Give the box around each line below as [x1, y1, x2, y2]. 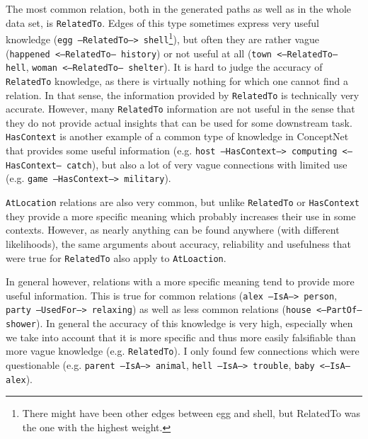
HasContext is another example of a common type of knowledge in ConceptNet [6, 129, 349, 144]
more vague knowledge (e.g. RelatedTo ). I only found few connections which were [6, 343, 360, 358]
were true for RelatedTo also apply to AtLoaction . [6, 250, 226, 265]
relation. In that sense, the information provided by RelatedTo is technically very [6, 87, 360, 102]
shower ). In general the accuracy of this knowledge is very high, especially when [6, 316, 353, 331]
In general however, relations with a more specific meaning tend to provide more [6, 274, 355, 289]
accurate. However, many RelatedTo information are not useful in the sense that [6, 101, 355, 116]
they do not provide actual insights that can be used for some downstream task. [6, 115, 352, 130]
